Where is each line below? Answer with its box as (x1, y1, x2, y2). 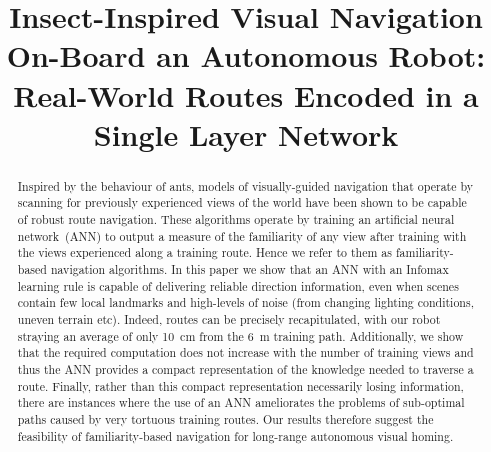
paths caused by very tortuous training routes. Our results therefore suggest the (17, 410, 434, 427)
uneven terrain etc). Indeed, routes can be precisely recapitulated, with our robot (17, 310, 441, 327)
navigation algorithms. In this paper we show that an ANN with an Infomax (50, 261, 449, 278)
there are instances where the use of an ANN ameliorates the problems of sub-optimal (17, 394, 465, 411)
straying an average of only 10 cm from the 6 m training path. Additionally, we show (17, 327, 464, 344)
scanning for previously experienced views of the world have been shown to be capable (17, 194, 467, 211)
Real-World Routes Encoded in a (13, 74, 479, 115)
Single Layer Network (93, 113, 399, 154)
